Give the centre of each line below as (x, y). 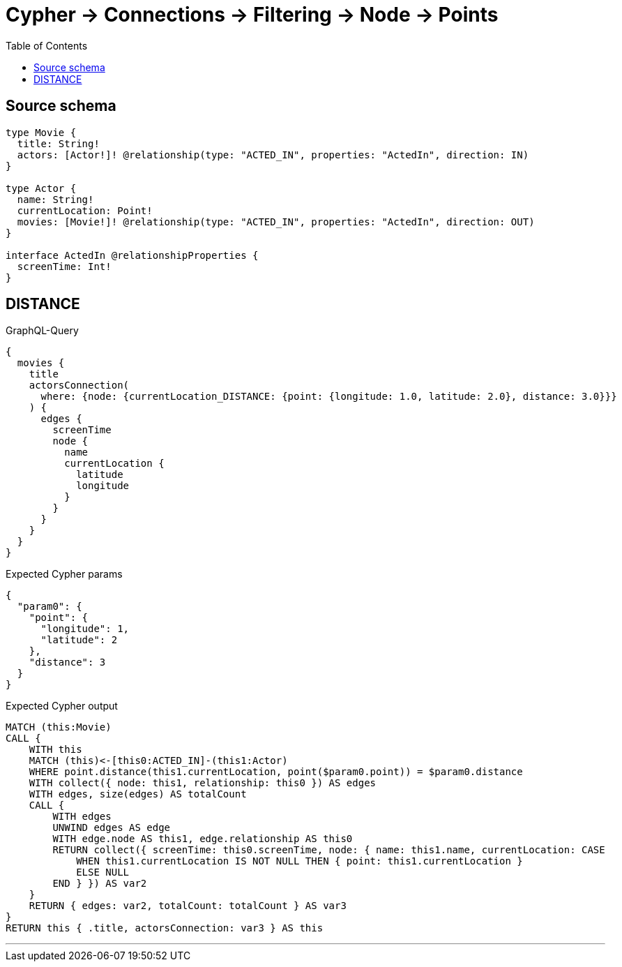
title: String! (58, 143)
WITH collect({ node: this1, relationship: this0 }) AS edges (203, 783)
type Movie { (41, 132)
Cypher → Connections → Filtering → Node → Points (252, 15)
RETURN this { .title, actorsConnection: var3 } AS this (165, 928)
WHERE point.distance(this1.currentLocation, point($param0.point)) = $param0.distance (276, 772)
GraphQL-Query (42, 331)
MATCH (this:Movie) (59, 727)
